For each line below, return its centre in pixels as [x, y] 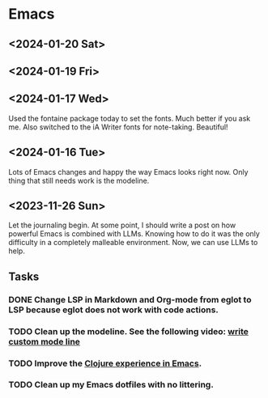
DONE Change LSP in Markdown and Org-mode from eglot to [130, 299]
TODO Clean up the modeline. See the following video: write [129, 331]
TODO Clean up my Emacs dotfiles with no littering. [111, 385]
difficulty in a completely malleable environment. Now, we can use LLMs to [133, 243]
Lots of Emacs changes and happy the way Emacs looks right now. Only [128, 171]
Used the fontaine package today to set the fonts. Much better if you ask [130, 118]
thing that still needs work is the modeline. [79, 180]
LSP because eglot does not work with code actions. [113, 310]
